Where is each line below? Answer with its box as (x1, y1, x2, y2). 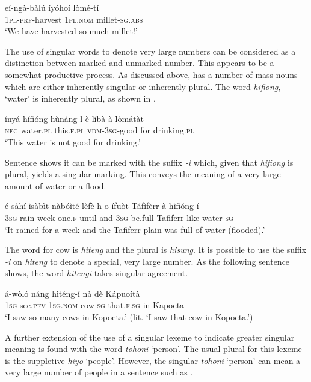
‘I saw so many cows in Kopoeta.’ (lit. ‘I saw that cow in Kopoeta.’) (5, 311, 253, 323)
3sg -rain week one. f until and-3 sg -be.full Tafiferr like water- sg (5, 211, 233, 223)
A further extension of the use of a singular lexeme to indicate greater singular (5, 330, 295, 343)
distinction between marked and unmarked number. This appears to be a (5, 56, 274, 69)
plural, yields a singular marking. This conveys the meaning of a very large (5, 168, 281, 180)
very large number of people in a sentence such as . (5, 366, 193, 378)
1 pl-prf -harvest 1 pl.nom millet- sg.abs (5, 13, 143, 25)
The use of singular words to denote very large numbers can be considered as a (5, 44, 296, 57)
